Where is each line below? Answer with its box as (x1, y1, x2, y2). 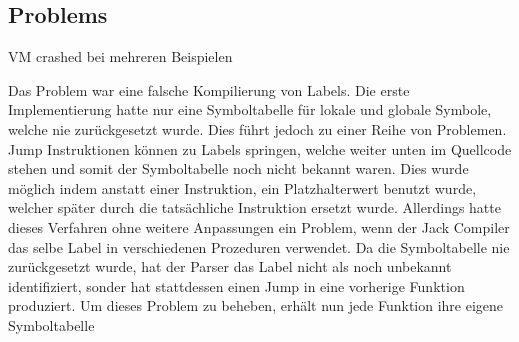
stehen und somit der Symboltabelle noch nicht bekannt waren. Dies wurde (8, 158, 469, 179)
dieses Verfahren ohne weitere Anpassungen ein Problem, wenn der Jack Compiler (8, 216, 510, 237)
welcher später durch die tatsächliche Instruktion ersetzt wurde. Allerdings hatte (8, 197, 501, 218)
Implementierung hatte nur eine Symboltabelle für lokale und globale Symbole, (8, 99, 492, 120)
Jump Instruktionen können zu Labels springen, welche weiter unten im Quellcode (8, 138, 512, 159)
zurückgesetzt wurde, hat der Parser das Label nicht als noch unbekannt (8, 256, 452, 277)
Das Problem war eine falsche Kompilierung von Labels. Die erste (8, 79, 410, 100)
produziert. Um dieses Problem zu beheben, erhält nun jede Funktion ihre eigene (8, 295, 504, 316)
